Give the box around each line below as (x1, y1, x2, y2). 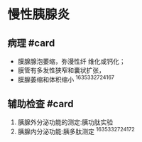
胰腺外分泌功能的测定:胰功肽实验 (17, 118, 114, 126)
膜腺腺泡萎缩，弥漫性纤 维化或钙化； (17, 58, 126, 65)
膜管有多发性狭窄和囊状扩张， (17, 66, 105, 75)
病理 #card (7, 37, 55, 49)
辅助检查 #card (7, 98, 74, 110)
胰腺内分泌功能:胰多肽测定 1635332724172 (17, 126, 135, 136)
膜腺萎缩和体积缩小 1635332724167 (17, 74, 115, 84)
